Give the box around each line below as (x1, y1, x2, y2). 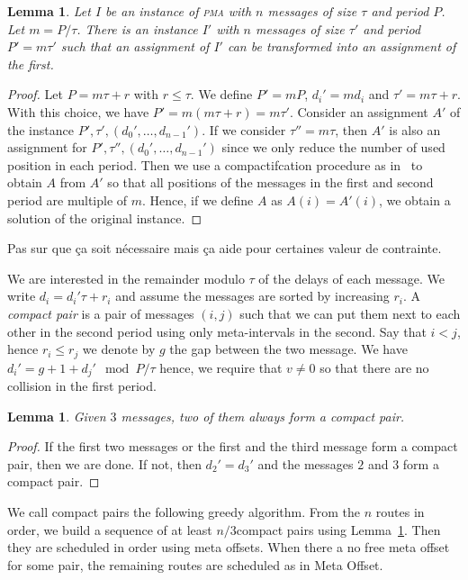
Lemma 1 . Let (7, 2, 91, 20)
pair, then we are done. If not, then (7, 454, 202, 473)
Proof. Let (7, 85, 63, 104)
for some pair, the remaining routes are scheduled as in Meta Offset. (7, 555, 383, 574)
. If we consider (202, 120, 286, 139)
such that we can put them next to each (239, 304, 461, 322)
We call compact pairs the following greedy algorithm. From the (7, 502, 361, 521)
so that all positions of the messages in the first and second (107, 173, 434, 192)
